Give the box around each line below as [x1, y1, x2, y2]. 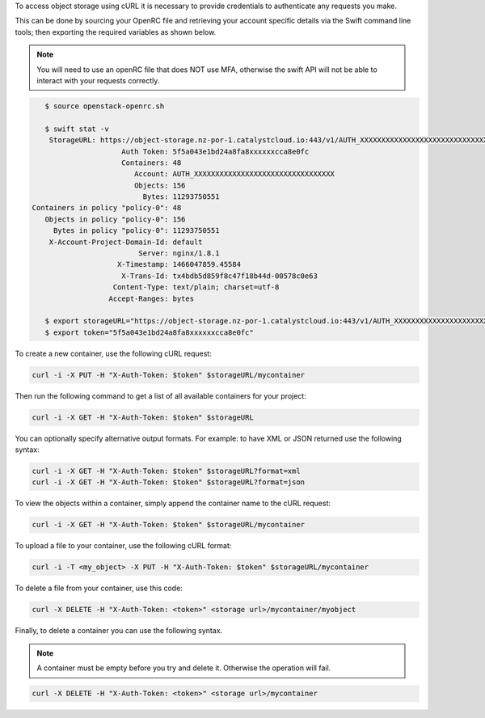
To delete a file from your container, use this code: [15, 583, 183, 593]
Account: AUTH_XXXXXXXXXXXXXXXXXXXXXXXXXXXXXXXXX [133, 170, 335, 179]
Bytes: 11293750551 [142, 192, 220, 201]
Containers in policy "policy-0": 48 [32, 203, 182, 213]
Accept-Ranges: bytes [108, 294, 194, 303]
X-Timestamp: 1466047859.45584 [117, 260, 242, 269]
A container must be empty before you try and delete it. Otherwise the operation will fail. [36, 663, 331, 673]
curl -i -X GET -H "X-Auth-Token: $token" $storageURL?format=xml [32, 467, 301, 476]
